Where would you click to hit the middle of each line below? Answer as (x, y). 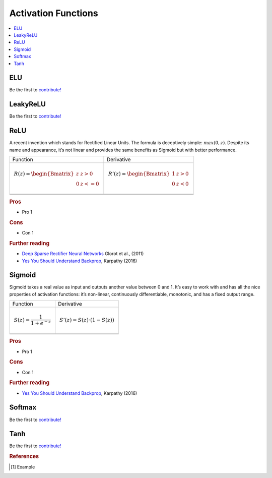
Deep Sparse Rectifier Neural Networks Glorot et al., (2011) (83, 254)
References (24, 456)
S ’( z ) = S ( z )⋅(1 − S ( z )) (87, 320)
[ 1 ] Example (23, 467)
